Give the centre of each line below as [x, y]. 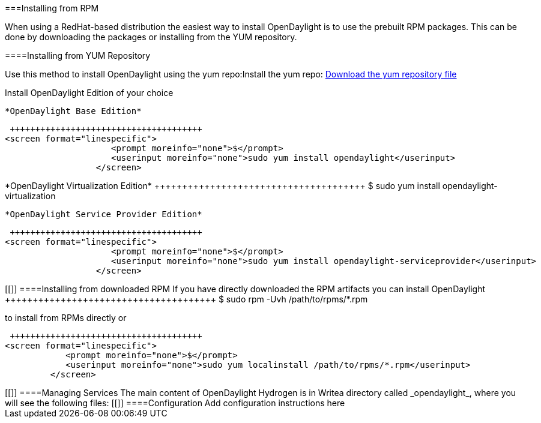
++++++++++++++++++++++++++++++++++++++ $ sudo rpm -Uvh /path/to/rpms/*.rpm [186, 299]
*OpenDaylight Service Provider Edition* [104, 214]
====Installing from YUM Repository [78, 55]
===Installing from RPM [52, 8]
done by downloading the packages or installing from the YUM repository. [151, 37]
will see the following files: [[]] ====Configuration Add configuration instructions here [175, 403]
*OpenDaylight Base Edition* [73, 111]
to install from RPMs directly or [66, 318]
